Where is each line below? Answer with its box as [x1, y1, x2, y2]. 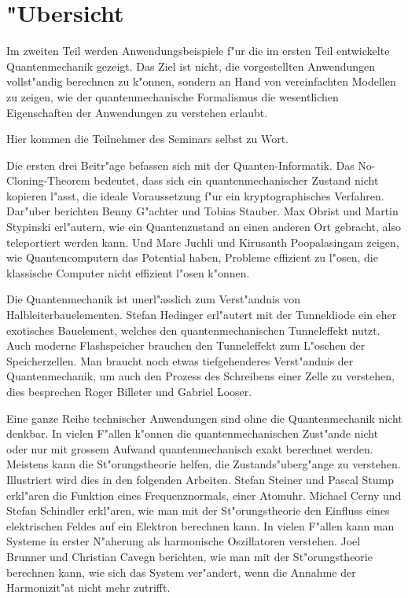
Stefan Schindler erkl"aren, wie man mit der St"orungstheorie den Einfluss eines [6, 502, 390, 519]
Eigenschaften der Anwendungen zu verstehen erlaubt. [6, 104, 268, 120]
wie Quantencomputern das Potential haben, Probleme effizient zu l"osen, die [6, 249, 378, 266]
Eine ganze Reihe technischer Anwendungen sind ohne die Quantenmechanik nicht [6, 409, 402, 426]
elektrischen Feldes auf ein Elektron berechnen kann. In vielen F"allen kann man [6, 517, 395, 534]
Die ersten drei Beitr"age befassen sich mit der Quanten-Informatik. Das [6, 156, 355, 173]
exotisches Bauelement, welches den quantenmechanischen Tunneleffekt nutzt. [6, 321, 380, 338]
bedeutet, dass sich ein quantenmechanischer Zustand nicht [94, 172, 379, 189]
